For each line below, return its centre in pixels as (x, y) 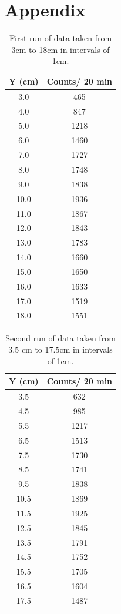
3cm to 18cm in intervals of (60, 49)
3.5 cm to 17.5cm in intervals (60, 349)
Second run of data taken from (60, 338)
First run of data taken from (60, 38)
